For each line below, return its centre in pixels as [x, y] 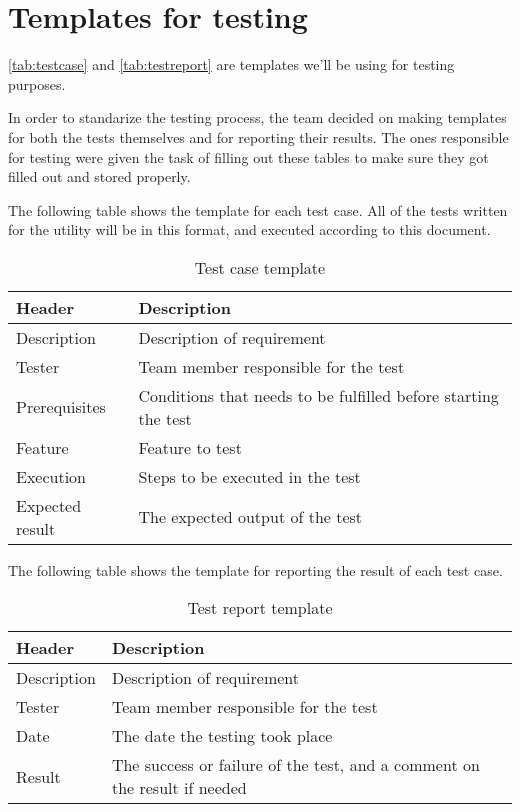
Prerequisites [61, 407]
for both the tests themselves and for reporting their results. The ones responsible [258, 136]
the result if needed [179, 788]
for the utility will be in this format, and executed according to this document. [249, 229]
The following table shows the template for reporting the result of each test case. [255, 569]
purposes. [37, 83]
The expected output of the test [250, 517]
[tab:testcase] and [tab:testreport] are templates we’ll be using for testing [231, 64]
